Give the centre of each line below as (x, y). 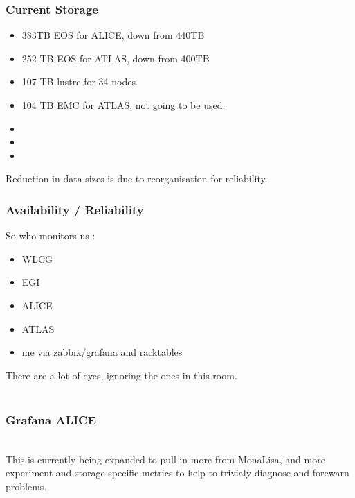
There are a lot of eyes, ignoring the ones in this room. (121, 375)
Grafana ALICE (51, 419)
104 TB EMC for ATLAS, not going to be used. (124, 105)
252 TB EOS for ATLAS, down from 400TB (116, 58)
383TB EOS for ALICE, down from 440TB (113, 35)
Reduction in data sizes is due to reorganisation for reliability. (137, 179)
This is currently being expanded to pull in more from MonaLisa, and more (165, 459)
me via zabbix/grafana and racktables (102, 352)
